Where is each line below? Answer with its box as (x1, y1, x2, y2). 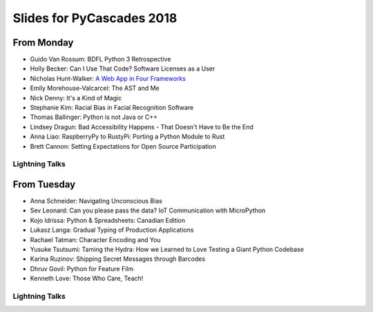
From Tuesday (12, 178, 76, 190)
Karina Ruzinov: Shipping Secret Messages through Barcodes (30, 255, 206, 263)
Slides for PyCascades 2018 (12, 10, 178, 26)
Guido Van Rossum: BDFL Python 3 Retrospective (30, 55, 171, 64)
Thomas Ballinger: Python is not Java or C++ (30, 113, 158, 121)
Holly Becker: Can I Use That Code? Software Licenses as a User (30, 64, 216, 73)
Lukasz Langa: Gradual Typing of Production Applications (30, 226, 194, 235)
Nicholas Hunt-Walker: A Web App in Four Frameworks (30, 74, 186, 82)
